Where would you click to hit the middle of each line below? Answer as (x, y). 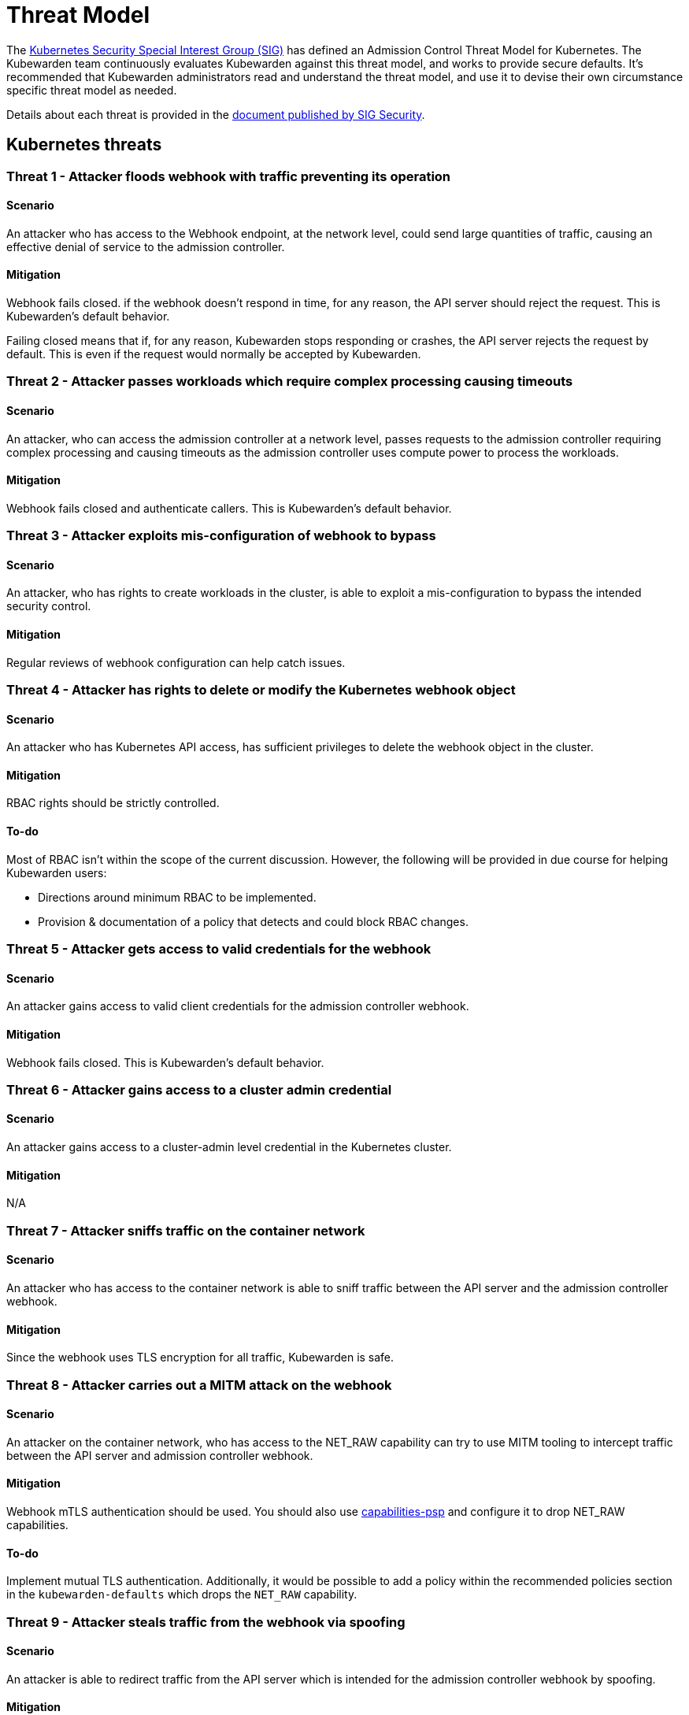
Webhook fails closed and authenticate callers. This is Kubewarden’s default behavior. (229, 508)
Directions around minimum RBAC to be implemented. (177, 897)
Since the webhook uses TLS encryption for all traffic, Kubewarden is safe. (200, 1358)
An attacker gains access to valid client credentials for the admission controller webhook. (238, 1006)
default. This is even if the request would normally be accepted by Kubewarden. (214, 354)
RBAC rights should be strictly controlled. (113, 803)
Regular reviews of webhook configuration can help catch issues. (176, 662)
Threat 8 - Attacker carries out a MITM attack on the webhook (199, 1385)
